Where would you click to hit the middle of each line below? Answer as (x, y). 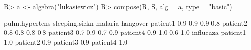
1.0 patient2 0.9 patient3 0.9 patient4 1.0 (66, 42)
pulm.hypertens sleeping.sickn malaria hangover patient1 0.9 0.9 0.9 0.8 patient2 (125, 23)
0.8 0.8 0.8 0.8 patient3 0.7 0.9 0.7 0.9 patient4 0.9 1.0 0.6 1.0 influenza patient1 (125, 32)
